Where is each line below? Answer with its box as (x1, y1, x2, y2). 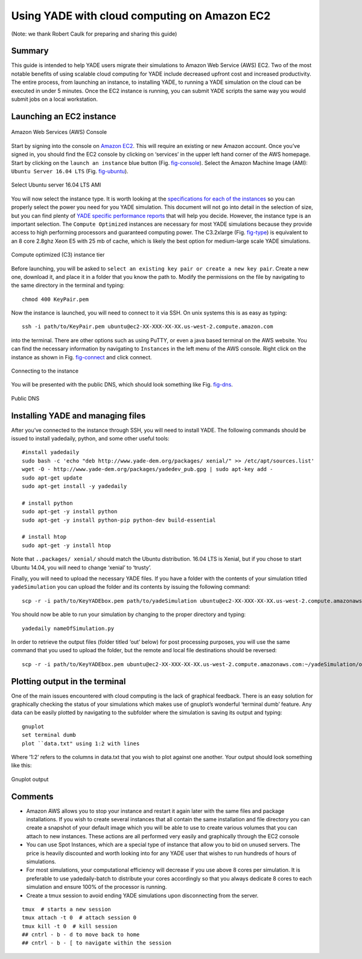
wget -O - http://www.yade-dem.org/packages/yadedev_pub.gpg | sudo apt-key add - (22, 466, 273, 473)
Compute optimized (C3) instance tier (11, 251, 105, 258)
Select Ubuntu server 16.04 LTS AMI (11, 181, 101, 188)
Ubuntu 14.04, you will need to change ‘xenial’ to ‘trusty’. (11, 563, 152, 571)
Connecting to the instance (11, 367, 78, 374)
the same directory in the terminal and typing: (11, 281, 125, 289)
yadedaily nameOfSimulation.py (22, 625, 115, 632)
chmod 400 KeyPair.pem (22, 296, 89, 303)
